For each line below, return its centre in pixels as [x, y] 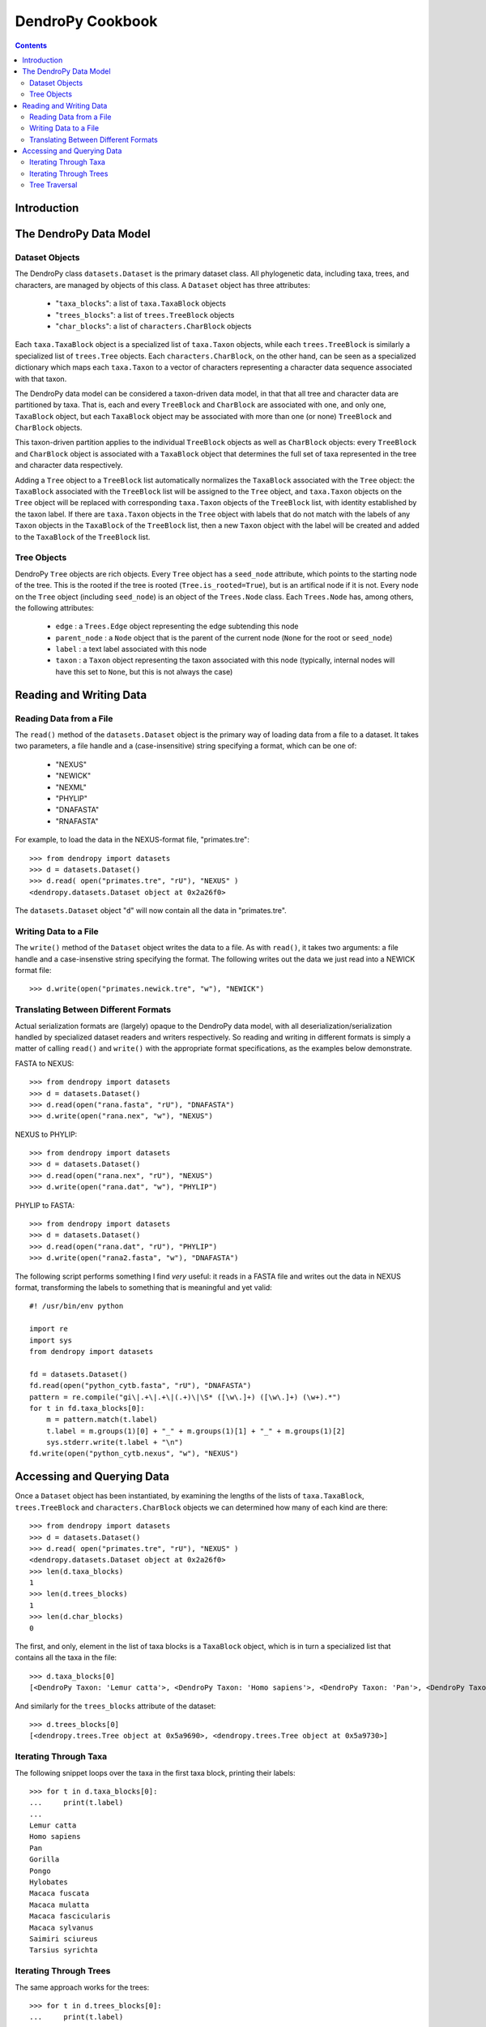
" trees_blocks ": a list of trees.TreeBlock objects [145, 315]
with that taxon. [41, 379]
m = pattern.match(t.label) [102, 1420]
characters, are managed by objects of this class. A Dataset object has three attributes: [163, 285]
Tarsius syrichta [64, 1950]
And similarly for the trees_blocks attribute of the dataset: [115, 1706]
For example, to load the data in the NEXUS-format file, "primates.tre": [132, 840]
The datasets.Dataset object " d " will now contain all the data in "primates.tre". [151, 911]
